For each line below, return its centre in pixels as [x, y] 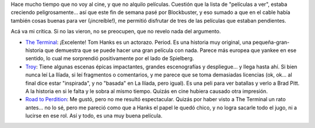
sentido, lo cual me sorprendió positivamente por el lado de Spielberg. [110, 58]
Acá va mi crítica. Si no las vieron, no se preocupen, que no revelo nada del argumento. [116, 32]
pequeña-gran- [271, 42]
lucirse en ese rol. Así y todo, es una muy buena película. [94, 116]
